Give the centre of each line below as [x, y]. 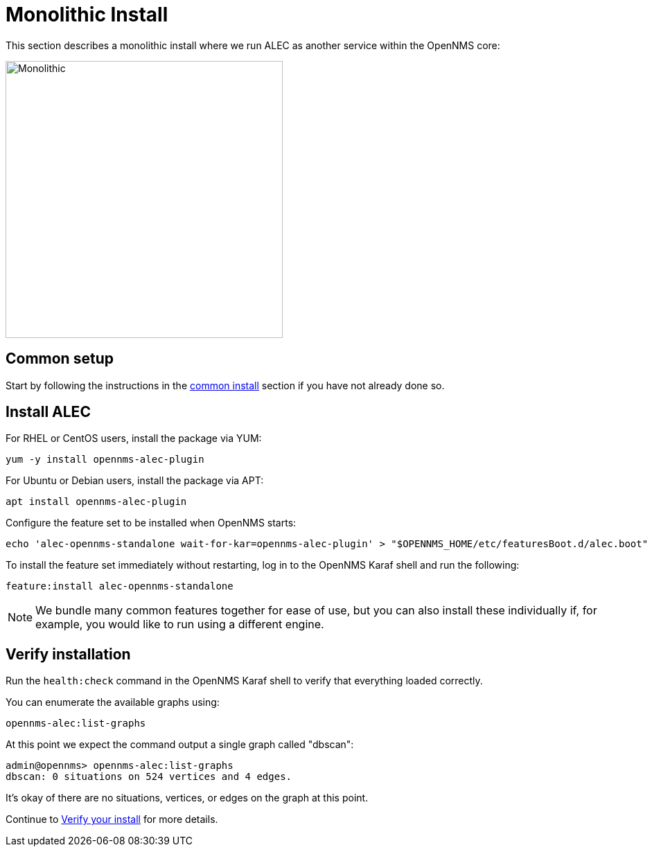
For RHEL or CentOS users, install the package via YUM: [134, 438]
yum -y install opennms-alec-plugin [105, 460]
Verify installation [68, 654]
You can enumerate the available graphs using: [113, 702]
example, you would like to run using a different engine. [180, 624]
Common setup [60, 359]
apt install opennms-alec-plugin [96, 502]
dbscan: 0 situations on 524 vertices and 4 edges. [149, 777]
